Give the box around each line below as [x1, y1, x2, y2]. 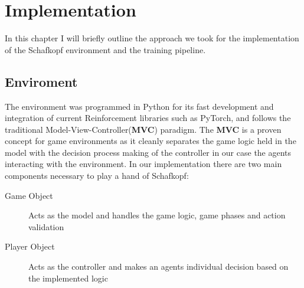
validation [28, 220, 64, 233]
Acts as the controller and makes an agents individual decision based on [28, 260, 289, 273]
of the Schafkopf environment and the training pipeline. [5, 43, 206, 55]
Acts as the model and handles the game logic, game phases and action [28, 209, 286, 221]
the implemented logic [28, 271, 108, 284]
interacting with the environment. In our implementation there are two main [5, 158, 282, 170]
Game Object [5, 189, 53, 201]
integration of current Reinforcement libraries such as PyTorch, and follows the [5, 112, 291, 124]
